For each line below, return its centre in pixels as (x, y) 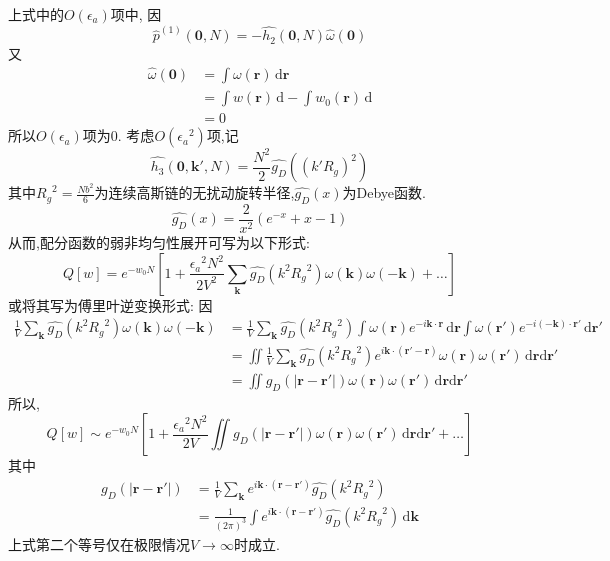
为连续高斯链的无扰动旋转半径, (194, 192)
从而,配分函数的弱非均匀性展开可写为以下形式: (159, 242)
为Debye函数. (384, 192)
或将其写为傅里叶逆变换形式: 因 (110, 304)
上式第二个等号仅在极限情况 (99, 543)
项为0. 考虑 (118, 135)
